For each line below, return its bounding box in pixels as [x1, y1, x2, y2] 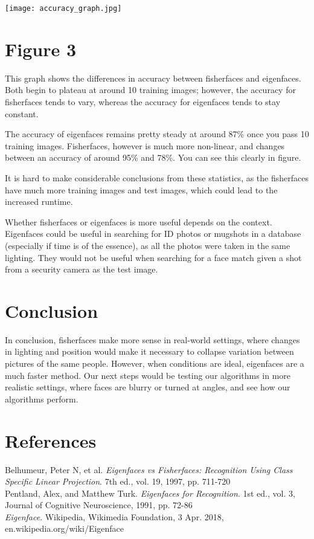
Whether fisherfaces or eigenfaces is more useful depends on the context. [5, 215, 272, 228]
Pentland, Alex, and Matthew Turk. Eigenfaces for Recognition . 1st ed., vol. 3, [5, 486, 295, 499]
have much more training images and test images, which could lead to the [5, 183, 278, 196]
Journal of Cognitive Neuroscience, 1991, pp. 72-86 [5, 499, 193, 511]
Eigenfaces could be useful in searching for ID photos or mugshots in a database [5, 227, 301, 240]
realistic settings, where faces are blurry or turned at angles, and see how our [5, 381, 290, 393]
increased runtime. [5, 195, 73, 208]
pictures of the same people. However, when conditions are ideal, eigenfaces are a [5, 357, 304, 369]
